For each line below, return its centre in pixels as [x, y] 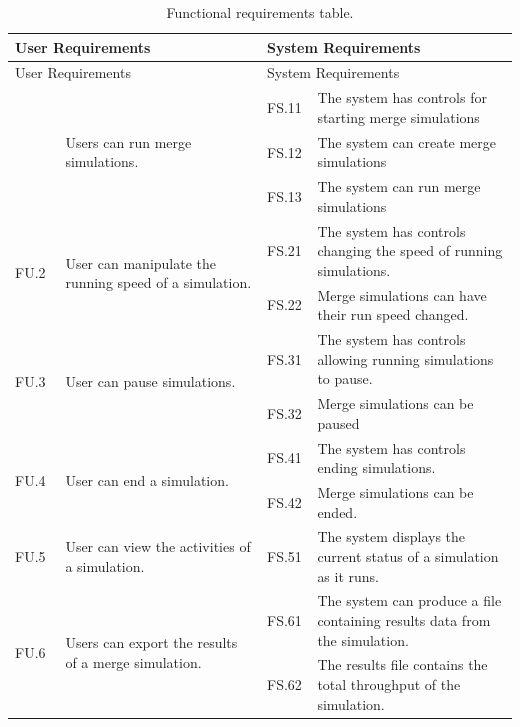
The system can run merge [399, 186]
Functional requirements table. [260, 12]
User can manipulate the [141, 262]
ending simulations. [376, 467]
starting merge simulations [398, 116]
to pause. [345, 378]
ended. [337, 511]
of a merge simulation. [133, 661]
